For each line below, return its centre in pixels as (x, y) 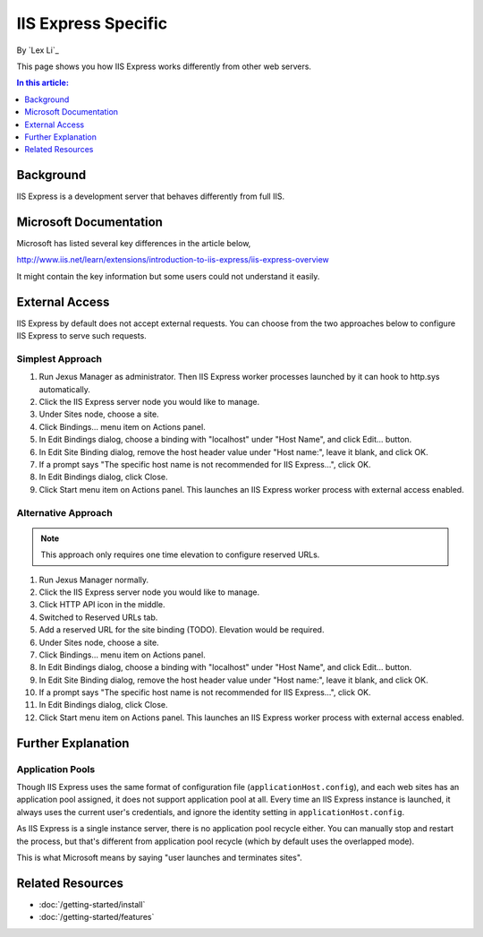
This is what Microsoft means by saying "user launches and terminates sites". (160, 857)
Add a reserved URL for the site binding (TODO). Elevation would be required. (182, 630)
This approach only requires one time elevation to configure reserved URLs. (180, 554)
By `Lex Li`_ (38, 50)
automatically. (65, 389)
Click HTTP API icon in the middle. (102, 605)
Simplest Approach (59, 358)
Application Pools (56, 769)
